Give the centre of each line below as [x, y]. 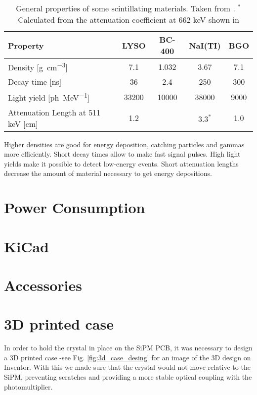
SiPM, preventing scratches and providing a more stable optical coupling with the [128, 377]
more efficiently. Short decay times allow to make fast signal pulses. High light [122, 154]
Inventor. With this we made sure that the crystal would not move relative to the [127, 367]
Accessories [43, 285]
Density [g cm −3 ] [38, 67]
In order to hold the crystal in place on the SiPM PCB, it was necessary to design [128, 348]
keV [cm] [23, 123]
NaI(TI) [205, 45]
